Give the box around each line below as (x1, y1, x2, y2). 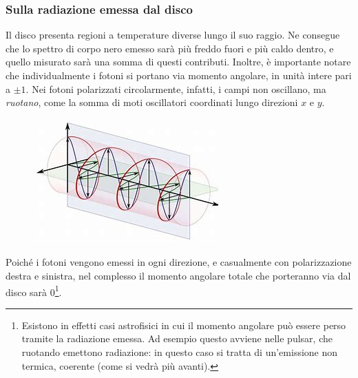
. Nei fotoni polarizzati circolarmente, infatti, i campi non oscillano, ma (25, 81, 326, 96)
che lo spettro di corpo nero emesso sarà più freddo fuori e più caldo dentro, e (6, 41, 334, 55)
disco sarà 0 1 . (6, 282, 62, 299)
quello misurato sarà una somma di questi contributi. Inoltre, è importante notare (6, 54, 351, 69)
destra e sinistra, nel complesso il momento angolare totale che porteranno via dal (6, 268, 351, 282)
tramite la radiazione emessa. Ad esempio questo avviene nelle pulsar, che (21, 331, 333, 346)
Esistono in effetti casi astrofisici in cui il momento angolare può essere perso (21, 317, 346, 332)
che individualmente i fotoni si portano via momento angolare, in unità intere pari (6, 68, 352, 82)
